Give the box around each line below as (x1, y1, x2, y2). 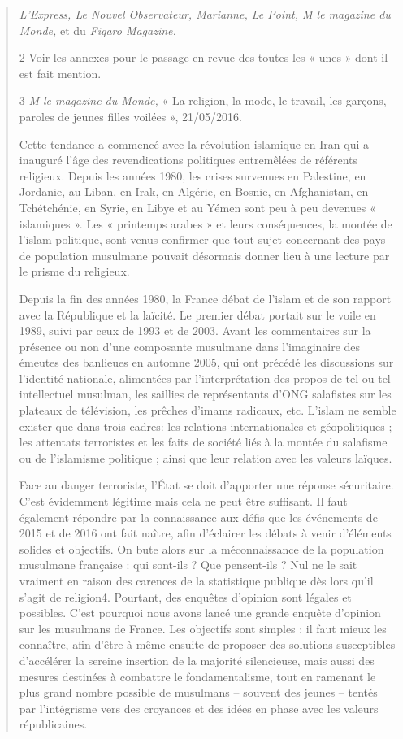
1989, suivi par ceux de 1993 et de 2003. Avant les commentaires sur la (19, 322, 371, 339)
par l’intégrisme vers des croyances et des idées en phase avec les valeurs (19, 699, 379, 716)
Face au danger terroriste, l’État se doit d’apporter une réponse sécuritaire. (19, 476, 394, 493)
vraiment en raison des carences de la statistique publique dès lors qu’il (19, 572, 374, 589)
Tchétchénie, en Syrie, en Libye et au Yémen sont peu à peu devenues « (19, 198, 376, 215)
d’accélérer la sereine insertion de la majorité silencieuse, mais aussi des (19, 651, 375, 668)
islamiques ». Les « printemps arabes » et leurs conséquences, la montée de (19, 215, 392, 232)
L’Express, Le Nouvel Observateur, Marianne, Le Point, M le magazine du (19, 6, 391, 22)
